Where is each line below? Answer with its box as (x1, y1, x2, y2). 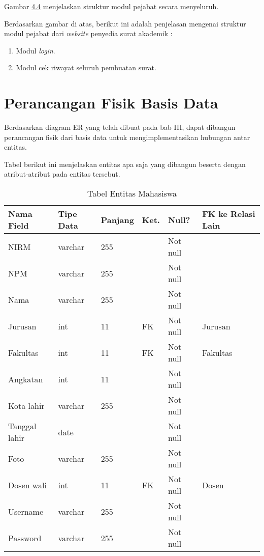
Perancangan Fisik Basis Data (4, 92, 218, 113)
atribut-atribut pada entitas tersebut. (4, 169, 120, 179)
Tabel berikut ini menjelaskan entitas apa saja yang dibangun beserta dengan (4, 158, 246, 169)
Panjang (101, 213, 134, 226)
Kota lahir (8, 399, 45, 411)
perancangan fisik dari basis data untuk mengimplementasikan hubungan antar (4, 131, 250, 142)
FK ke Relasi (202, 208, 255, 220)
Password (8, 532, 42, 544)
